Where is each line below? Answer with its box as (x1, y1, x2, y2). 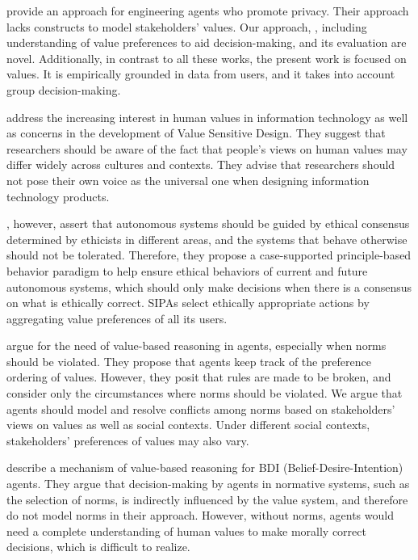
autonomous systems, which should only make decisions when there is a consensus (6, 278, 412, 295)
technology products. (6, 187, 110, 204)
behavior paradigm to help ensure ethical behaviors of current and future (6, 262, 368, 279)
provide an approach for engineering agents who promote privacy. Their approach (6, 2, 409, 19)
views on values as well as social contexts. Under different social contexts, (6, 416, 370, 433)
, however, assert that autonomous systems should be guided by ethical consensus (6, 215, 410, 232)
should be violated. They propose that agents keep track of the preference (6, 352, 371, 369)
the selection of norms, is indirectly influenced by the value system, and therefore (6, 491, 408, 507)
